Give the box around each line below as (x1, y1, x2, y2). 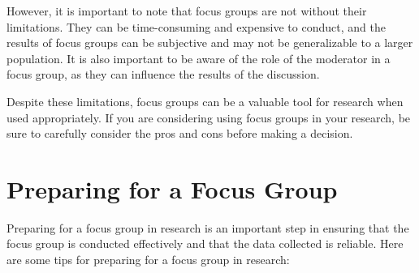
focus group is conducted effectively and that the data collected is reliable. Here (6, 235, 404, 252)
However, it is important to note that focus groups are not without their (6, 2, 367, 19)
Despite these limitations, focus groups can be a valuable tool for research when (6, 92, 404, 109)
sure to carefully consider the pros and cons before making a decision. (6, 125, 353, 142)
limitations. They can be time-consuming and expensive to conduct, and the (6, 18, 386, 35)
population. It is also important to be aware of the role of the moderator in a (6, 49, 391, 66)
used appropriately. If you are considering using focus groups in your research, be (6, 109, 411, 126)
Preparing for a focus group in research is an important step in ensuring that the (6, 219, 409, 236)
